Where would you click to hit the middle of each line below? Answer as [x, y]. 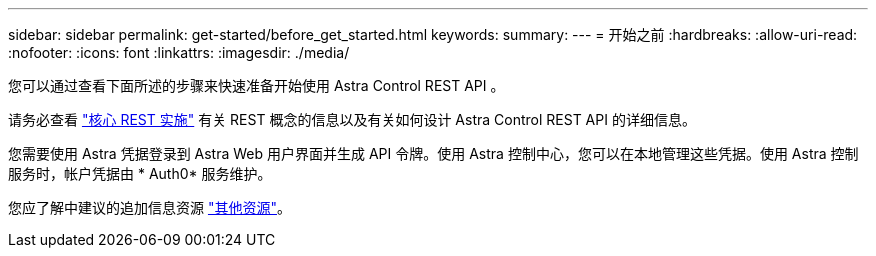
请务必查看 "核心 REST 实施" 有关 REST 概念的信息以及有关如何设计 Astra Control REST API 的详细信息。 [352, 119]
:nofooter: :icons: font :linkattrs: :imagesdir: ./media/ [179, 52]
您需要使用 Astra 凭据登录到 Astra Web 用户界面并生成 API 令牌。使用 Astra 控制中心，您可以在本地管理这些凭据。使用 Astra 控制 [433, 153]
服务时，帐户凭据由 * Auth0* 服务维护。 [140, 173]
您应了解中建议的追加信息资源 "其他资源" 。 [149, 207]
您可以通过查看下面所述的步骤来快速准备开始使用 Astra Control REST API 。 [256, 85]
